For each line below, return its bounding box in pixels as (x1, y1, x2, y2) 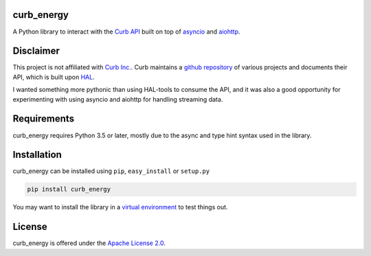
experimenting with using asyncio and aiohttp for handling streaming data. (12, 95, 223, 103)
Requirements (12, 113, 75, 125)
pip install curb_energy (27, 185, 111, 194)
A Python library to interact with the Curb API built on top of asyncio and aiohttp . (12, 27, 240, 36)
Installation (12, 149, 62, 161)
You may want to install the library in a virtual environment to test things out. (12, 203, 228, 211)
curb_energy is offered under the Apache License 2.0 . (12, 239, 166, 247)
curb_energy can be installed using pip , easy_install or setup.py (12, 167, 210, 175)
